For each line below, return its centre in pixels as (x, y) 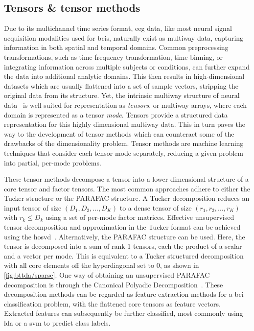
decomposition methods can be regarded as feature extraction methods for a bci (124, 294)
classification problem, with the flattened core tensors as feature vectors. (112, 303)
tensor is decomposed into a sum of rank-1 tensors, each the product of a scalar (123, 246)
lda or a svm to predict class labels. (57, 323)
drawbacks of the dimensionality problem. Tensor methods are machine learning (124, 143)
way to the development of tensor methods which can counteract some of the (119, 133)
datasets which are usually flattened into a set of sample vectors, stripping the (121, 85)
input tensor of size (33, 207)
